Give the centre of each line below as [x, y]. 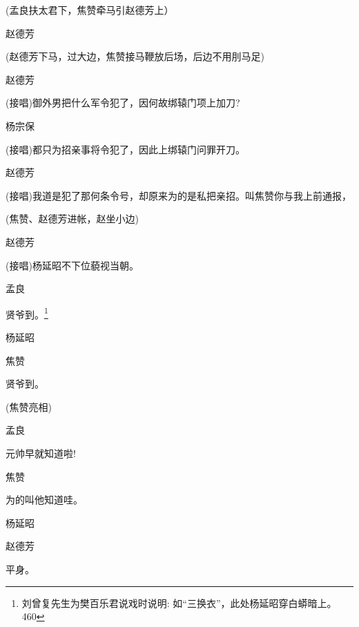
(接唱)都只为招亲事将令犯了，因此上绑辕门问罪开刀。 [125, 149]
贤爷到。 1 [27, 313]
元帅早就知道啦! [41, 453]
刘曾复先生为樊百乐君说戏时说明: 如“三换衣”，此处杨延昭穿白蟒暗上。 [179, 602]
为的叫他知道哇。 [44, 500]
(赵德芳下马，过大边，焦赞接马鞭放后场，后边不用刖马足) [135, 56]
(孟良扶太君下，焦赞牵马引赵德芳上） [90, 10]
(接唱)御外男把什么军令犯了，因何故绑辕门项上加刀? [123, 103]
